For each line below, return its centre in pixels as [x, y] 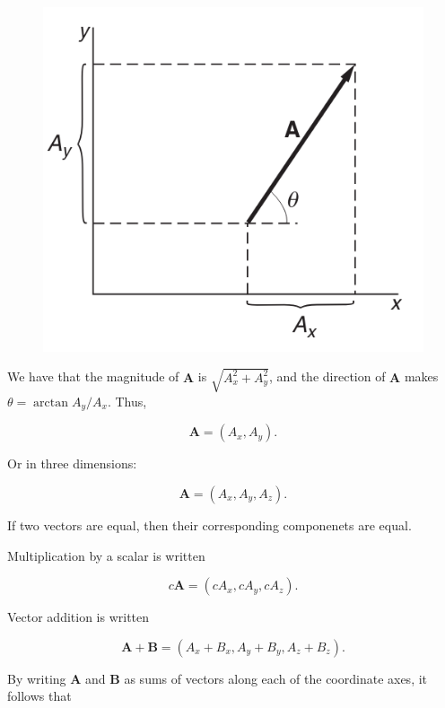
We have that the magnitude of [93, 376]
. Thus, [127, 401]
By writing [37, 678]
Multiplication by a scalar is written [106, 555]
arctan [51, 402]
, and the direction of [327, 376]
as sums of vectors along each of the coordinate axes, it [276, 678]
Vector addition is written [79, 617]
